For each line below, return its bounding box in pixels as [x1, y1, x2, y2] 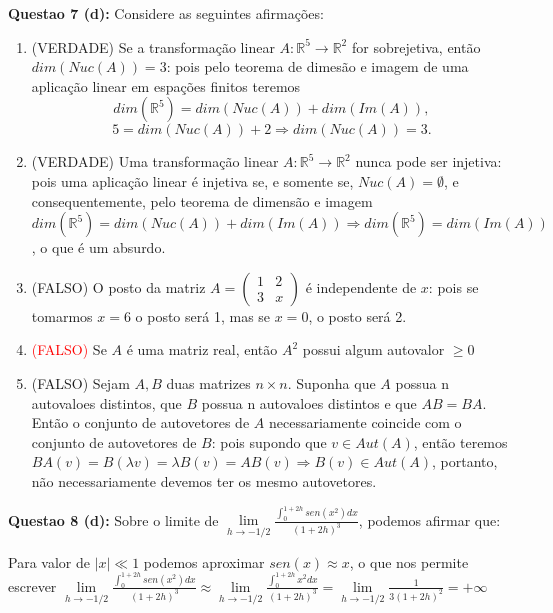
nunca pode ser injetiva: [355, 151, 502, 172]
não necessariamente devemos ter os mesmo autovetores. [31, 470, 377, 491]
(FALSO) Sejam [31, 372, 130, 393]
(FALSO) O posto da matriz [31, 276, 206, 297]
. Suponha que [287, 372, 376, 393]
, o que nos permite [349, 551, 469, 572]
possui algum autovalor [302, 339, 445, 360]
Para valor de [8, 551, 90, 572]
